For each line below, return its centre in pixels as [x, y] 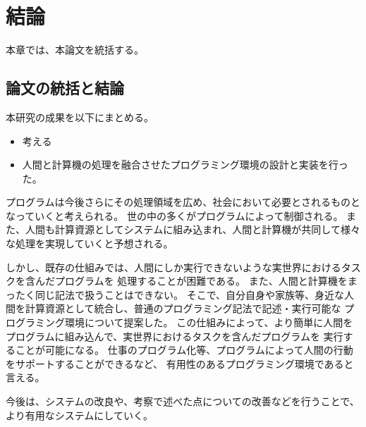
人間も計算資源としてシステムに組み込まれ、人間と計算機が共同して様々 [193, 229]
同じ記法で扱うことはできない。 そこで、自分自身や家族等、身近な [190, 294]
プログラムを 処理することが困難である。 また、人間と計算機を [201, 281]
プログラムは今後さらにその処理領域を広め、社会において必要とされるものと [183, 202]
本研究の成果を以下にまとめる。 [80, 117]
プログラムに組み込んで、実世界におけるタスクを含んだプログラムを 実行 [175, 336]
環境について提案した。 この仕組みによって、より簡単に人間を [209, 322]
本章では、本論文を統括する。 [75, 50]
